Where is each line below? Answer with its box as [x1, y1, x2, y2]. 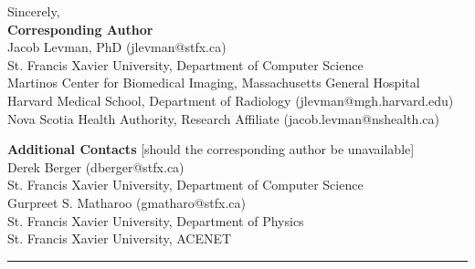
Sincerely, [7, 2, 60, 20]
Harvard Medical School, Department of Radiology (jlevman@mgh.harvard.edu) [7, 90, 454, 109]
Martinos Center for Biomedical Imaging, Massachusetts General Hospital [7, 73, 420, 92]
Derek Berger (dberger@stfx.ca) [7, 157, 185, 176]
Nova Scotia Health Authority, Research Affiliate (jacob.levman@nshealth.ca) [7, 109, 439, 128]
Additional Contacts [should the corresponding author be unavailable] [7, 140, 415, 159]
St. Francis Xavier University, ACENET [7, 229, 232, 248]
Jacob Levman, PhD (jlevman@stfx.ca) [7, 37, 227, 57]
